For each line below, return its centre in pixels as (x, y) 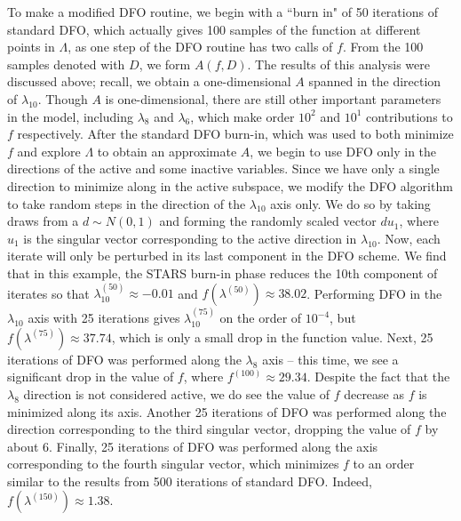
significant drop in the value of (91, 377)
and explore (49, 151)
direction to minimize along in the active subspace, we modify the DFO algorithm (230, 185)
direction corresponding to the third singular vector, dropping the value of (209, 429)
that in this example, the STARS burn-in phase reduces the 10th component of (223, 273)
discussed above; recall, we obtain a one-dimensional (149, 81)
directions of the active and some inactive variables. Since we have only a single (223, 168)
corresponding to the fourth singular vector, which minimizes (173, 464)
